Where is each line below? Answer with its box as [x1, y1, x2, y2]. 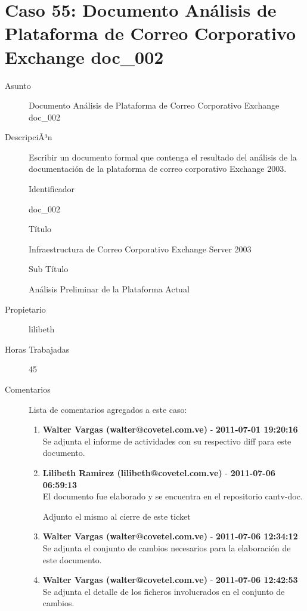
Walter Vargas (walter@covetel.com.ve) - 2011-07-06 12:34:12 [42, 530, 298, 542]
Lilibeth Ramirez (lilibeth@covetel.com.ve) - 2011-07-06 [42, 466, 275, 479]
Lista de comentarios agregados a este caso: [29, 403, 187, 415]
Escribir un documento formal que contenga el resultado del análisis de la [29, 150, 297, 163]
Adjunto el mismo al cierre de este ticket [42, 510, 191, 522]
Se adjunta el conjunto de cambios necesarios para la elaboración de [42, 541, 291, 554]
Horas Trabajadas [5, 342, 70, 355]
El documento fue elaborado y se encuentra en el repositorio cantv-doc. [42, 490, 303, 502]
